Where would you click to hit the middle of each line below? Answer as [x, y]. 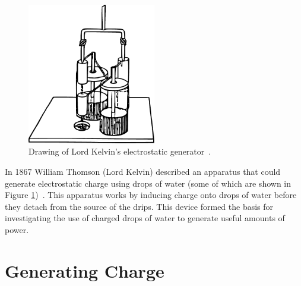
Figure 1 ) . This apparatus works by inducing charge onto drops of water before [151, 195]
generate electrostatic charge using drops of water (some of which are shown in [148, 183]
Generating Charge [85, 270]
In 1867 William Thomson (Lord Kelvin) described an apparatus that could [143, 172]
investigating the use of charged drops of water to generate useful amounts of [145, 218]
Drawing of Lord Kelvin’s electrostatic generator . [120, 151]
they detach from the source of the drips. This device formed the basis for [139, 206]
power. [17, 230]
